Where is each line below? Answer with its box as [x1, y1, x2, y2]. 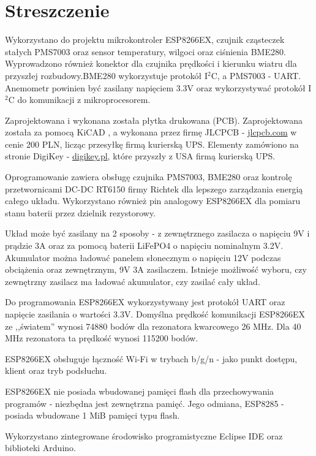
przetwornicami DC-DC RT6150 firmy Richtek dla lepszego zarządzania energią [5, 182, 303, 195]
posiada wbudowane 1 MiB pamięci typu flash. [5, 409, 180, 422]
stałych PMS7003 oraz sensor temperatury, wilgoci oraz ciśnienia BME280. [5, 45, 286, 58]
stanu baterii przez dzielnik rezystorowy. [5, 206, 156, 219]
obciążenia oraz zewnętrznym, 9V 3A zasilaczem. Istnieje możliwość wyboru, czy [5, 263, 307, 276]
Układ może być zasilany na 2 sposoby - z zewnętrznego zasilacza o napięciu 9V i [5, 227, 310, 240]
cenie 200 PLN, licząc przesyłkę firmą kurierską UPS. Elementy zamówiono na [5, 137, 299, 150]
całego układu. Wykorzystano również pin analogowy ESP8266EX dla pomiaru [5, 194, 301, 207]
